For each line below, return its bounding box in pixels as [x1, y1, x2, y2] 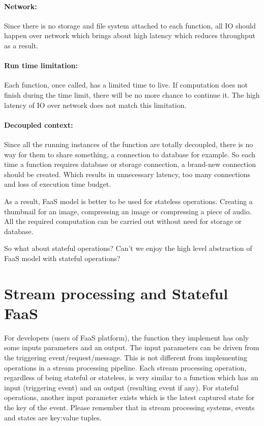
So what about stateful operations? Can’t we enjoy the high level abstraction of [4, 243, 252, 253]
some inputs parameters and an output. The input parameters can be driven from [4, 342, 259, 353]
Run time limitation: [4, 60, 78, 71]
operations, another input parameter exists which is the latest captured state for [4, 392, 255, 403]
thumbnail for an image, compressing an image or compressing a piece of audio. [4, 206, 252, 216]
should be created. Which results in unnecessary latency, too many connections [4, 168, 250, 179]
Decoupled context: [4, 119, 73, 130]
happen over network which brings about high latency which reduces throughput [4, 30, 255, 41]
